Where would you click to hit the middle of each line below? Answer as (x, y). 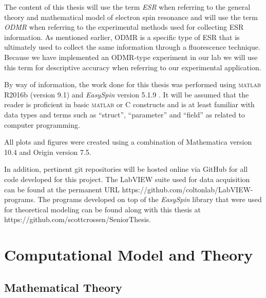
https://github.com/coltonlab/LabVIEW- (187, 189)
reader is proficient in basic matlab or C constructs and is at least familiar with (129, 104)
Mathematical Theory (63, 287)
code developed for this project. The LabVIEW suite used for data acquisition (127, 179)
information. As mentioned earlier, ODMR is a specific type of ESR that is (122, 37)
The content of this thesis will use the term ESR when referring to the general (127, 7)
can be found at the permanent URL (62, 189)
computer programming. (42, 124)
